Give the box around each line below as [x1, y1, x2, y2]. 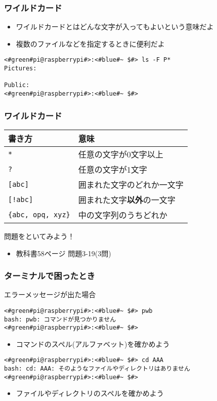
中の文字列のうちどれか [78, 209, 167, 221]
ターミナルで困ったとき [4, 269, 95, 282]
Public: [4, 82, 30, 89]
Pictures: [4, 65, 37, 72]
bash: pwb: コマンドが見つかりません [4, 315, 116, 323]
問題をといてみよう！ [4, 230, 75, 241]
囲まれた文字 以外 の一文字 [78, 193, 176, 206]
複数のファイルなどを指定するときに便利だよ [16, 38, 165, 49]
